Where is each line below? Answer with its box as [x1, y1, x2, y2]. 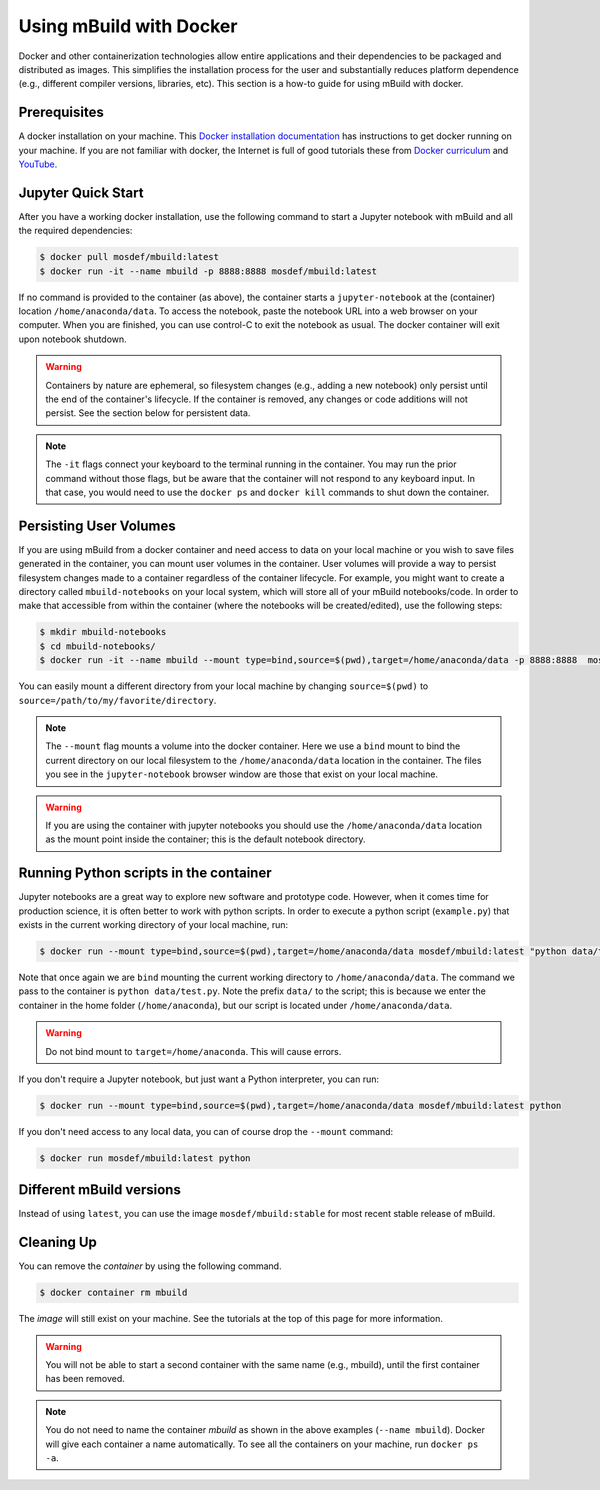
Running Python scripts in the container [18, 865, 272, 882]
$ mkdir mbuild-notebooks [39, 626, 167, 638]
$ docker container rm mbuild [39, 1287, 188, 1299]
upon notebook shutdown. [18, 333, 127, 345]
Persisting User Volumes [18, 517, 177, 534]
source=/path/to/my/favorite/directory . [18, 694, 217, 706]
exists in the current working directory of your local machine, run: [18, 919, 289, 930]
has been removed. [45, 1373, 125, 1385]
